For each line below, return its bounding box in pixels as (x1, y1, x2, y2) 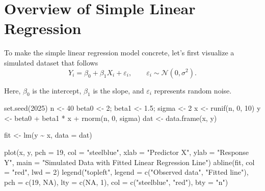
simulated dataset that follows (4, 57, 98, 68)
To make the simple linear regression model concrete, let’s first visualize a (4, 47, 234, 58)
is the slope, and (93, 85, 144, 95)
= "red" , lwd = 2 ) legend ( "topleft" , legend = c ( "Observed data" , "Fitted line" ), (4, 167, 249, 177)
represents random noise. (154, 85, 232, 95)
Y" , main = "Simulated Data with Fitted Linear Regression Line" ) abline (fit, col (4, 156, 255, 167)
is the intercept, (32, 85, 82, 95)
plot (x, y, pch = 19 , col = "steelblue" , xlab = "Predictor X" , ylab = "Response (4, 147, 249, 157)
